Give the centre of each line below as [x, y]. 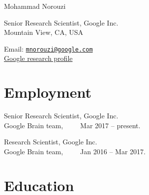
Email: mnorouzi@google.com [48, 48]
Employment [48, 92]
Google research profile [38, 58]
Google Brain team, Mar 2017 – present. [72, 125]
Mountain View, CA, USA [44, 32]
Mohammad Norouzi [35, 6]
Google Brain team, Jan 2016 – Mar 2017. [75, 151]
